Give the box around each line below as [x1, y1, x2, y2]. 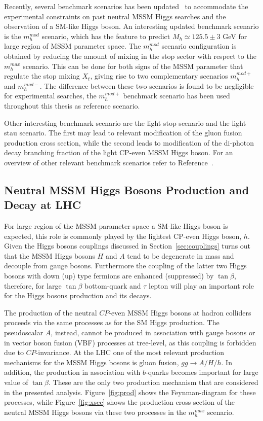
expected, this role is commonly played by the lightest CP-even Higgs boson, [4, 230, 242, 241]
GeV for [223, 30, 247, 41]
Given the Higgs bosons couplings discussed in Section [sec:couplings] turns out [4, 240, 251, 251]
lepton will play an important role [149, 280, 254, 291]
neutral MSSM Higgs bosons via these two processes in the [4, 406, 186, 417]
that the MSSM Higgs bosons [4, 250, 95, 261]
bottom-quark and [84, 280, 141, 291]
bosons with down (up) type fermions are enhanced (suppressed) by [4, 270, 214, 281]
